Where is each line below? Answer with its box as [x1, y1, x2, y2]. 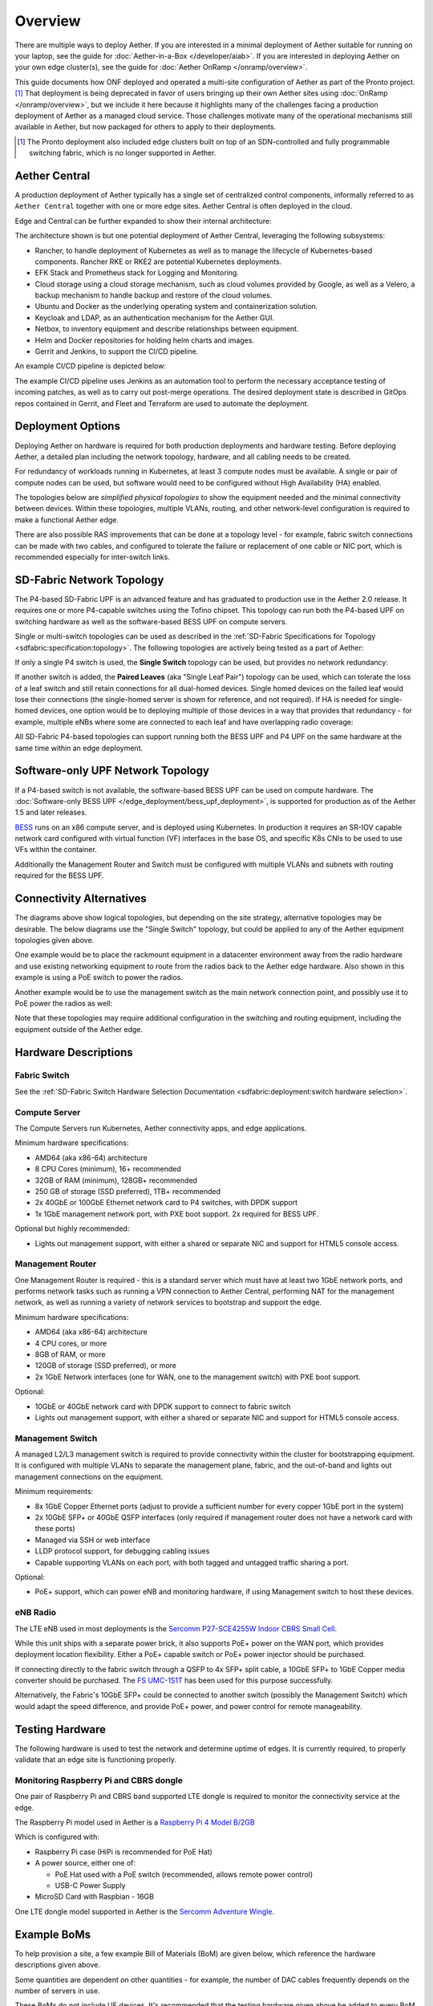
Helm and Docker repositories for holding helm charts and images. [34, 335, 255, 345]
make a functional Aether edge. [14, 514, 119, 525]
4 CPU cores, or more [34, 1338, 107, 1348]
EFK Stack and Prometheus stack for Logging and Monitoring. [34, 268, 240, 278]
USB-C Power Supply [55, 1881, 126, 1890]
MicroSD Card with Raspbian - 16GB [34, 1892, 154, 1902]
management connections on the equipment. [14, 1472, 164, 1481]
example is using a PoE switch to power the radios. [14, 973, 184, 982]
